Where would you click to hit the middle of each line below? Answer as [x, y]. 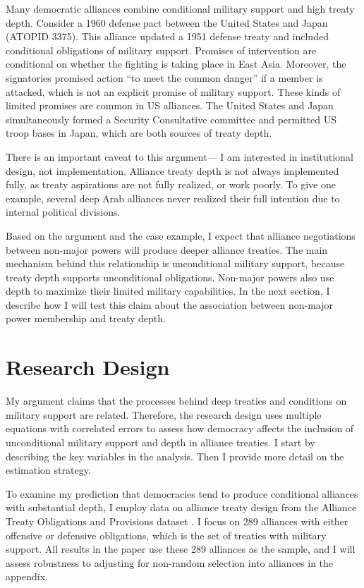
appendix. [27, 576]
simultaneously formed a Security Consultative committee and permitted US [171, 119]
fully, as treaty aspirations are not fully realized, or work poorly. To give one [171, 184]
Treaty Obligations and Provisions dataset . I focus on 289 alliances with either [177, 521]
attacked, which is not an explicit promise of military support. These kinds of [173, 91]
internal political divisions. [63, 212]
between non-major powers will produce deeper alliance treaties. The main [167, 249]
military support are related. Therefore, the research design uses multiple [164, 414]
